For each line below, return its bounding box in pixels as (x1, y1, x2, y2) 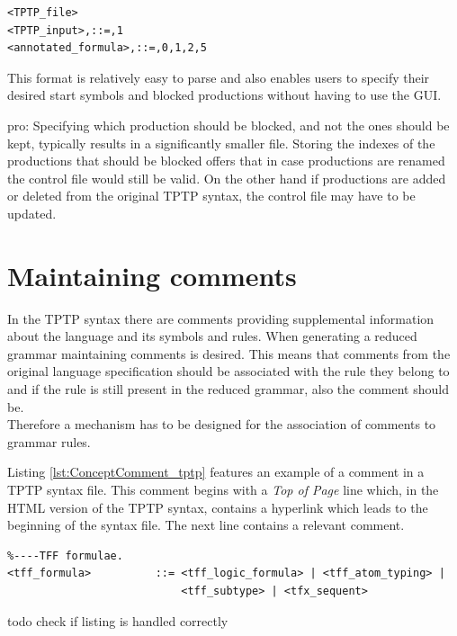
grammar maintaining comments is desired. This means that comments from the (7, 344, 451, 363)
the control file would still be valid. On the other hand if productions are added (7, 168, 446, 187)
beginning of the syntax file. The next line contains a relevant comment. (7, 515, 405, 534)
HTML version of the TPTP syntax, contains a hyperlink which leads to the (7, 497, 428, 516)
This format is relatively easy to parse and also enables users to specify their (7, 67, 430, 86)
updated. (7, 203, 57, 222)
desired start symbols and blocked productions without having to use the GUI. (7, 85, 442, 104)
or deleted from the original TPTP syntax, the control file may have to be (7, 186, 416, 205)
